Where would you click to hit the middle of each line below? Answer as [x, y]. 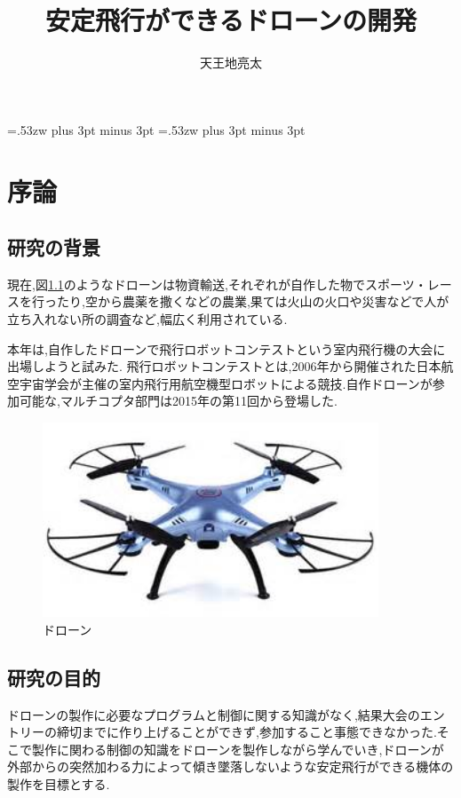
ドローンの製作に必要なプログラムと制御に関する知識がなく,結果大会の [214, 714]
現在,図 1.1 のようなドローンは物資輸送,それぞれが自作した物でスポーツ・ [217, 284]
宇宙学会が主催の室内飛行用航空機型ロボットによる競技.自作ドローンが [226, 383]
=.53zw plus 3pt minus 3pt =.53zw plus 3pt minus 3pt [156, 129]
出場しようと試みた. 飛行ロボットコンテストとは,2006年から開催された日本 [224, 366]
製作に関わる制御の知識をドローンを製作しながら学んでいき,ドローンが [238, 749]
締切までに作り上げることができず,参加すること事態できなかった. [246, 732]
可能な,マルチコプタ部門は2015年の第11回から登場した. [178, 401]
